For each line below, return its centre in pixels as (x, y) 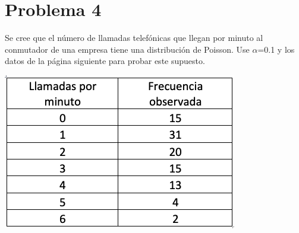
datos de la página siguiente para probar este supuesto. (105, 61)
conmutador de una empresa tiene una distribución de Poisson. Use (127, 49)
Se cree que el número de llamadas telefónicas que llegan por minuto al (134, 38)
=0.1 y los (276, 49)
